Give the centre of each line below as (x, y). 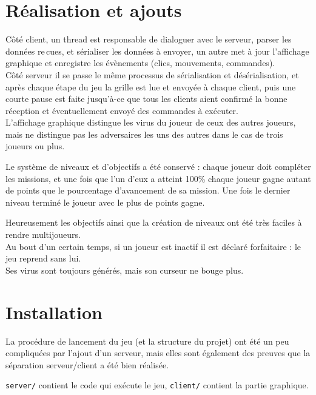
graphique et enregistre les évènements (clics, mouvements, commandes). (140, 63)
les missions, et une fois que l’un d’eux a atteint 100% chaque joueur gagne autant (158, 178)
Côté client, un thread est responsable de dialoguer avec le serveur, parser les (149, 39)
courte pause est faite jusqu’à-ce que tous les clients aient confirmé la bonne (146, 99)
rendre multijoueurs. (43, 235)
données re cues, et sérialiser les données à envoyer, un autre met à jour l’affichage (157, 51)
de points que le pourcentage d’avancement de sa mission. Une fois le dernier (148, 190)
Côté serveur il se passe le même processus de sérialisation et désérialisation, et (152, 74)
